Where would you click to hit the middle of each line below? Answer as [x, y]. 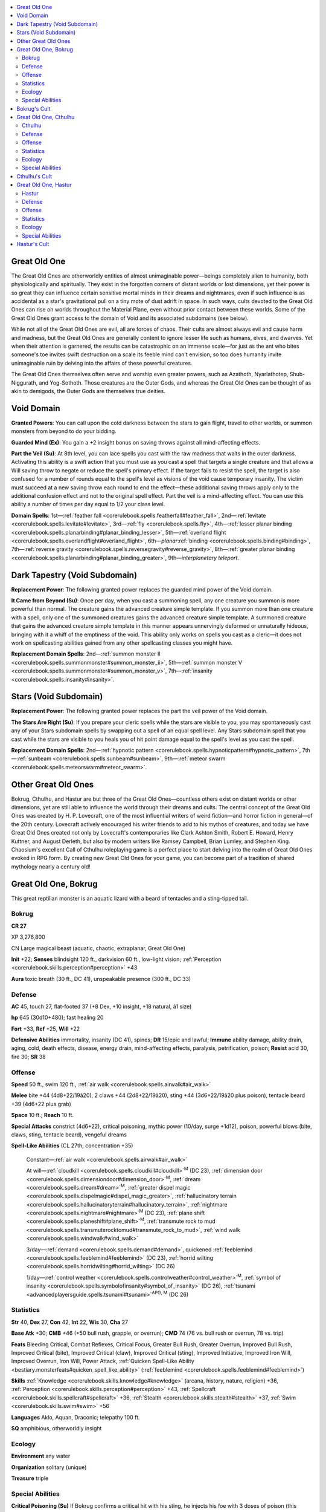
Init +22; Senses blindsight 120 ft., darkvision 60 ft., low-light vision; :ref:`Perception [116, 959]
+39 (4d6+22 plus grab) [41, 1104]
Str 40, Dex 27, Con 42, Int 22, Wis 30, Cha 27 [70, 1322]
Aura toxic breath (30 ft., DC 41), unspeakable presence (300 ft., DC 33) [101, 979]
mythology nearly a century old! [51, 866]
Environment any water [41, 1456]
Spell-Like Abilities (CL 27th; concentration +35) [72, 1145]
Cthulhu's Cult [34, 176]
